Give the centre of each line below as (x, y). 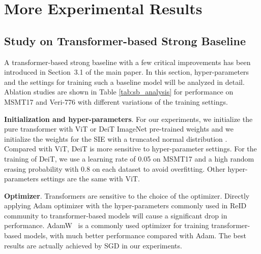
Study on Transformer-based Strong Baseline (125, 40)
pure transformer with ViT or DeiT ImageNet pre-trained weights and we (119, 129)
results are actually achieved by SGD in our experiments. (93, 245)
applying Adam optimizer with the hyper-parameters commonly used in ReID (125, 205)
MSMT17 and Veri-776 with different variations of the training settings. (116, 101)
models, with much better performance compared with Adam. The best (135, 235)
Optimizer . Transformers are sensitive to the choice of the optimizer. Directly (127, 195)
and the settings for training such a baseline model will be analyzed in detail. (124, 82)
